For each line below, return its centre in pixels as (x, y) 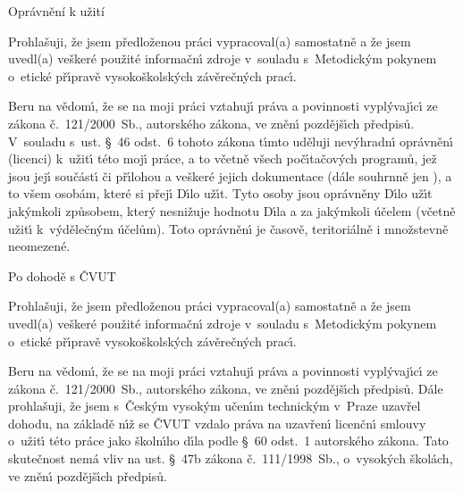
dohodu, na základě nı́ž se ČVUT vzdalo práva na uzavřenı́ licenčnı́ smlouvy (217, 423)
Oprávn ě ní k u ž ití (56, 11)
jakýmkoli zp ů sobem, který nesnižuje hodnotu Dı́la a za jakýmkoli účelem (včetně (232, 210)
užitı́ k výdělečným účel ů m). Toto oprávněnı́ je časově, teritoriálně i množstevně (228, 228)
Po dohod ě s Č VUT (62, 275)
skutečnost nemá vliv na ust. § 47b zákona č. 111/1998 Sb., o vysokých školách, (231, 458)
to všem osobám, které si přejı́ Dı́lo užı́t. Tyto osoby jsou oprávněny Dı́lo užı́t (220, 193)
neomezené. (39, 246)
